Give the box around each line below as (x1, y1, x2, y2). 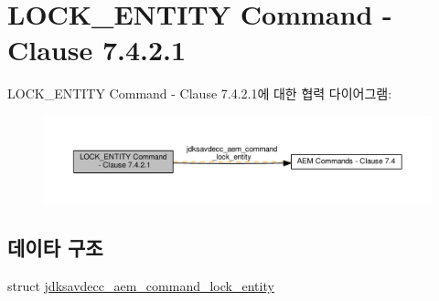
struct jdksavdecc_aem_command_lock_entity (7, 275, 274, 295)
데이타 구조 (7, 233, 103, 261)
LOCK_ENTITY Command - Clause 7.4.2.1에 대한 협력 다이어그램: (7, 84, 392, 103)
